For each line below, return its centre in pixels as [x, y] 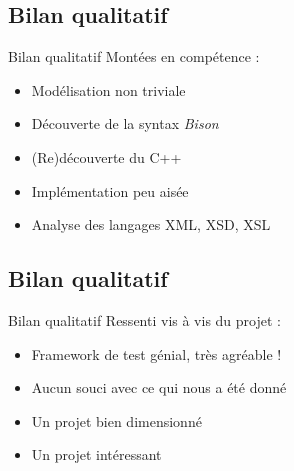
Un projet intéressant [96, 454]
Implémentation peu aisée [110, 190]
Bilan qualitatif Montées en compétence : [134, 56]
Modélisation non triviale [108, 89]
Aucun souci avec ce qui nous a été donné [159, 387]
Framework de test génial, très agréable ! [156, 353]
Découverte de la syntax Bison [125, 123]
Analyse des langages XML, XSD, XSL [151, 224]
